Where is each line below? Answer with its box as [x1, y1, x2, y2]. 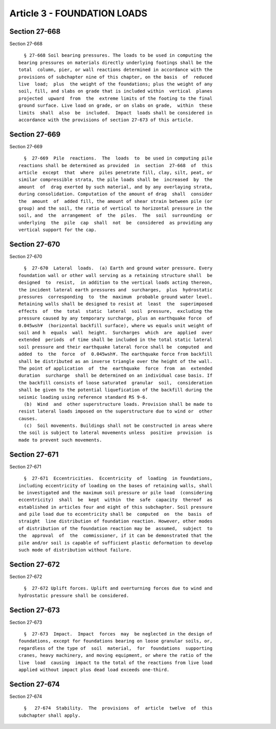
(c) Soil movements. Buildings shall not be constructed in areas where [24, 423, 213, 429]
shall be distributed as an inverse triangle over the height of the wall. [18, 358, 213, 364]
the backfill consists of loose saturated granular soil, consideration [18, 380, 213, 385]
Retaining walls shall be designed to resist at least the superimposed [18, 301, 213, 307]
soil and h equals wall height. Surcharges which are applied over [18, 330, 213, 335]
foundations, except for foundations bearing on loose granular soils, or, [18, 638, 213, 644]
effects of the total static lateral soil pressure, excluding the [18, 308, 213, 314]
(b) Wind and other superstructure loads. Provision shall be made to [24, 401, 213, 407]
